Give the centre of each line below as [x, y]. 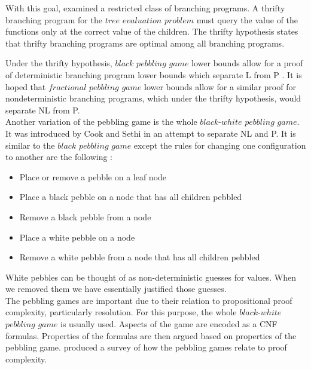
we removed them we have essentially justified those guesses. [116, 289]
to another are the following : [59, 157]
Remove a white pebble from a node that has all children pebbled [140, 257]
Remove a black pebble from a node [85, 216]
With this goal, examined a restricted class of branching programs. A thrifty [145, 8]
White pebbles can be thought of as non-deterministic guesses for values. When [151, 277]
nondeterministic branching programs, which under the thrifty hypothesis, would [153, 98]
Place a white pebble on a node [77, 237]
